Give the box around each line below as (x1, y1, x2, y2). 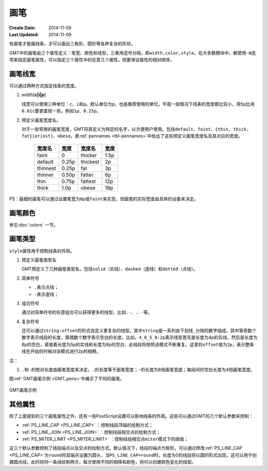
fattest (80, 177, 96, 184)
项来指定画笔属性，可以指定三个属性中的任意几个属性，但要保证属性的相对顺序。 (9, 57, 175, 63)
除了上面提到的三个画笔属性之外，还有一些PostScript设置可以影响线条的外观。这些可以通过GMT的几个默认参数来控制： (9, 413, 254, 419)
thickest (80, 158, 99, 165)
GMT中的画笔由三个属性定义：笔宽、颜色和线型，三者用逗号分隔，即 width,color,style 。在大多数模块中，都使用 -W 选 (9, 50, 256, 56)
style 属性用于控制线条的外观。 (9, 248, 75, 254)
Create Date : (9, 25, 36, 31)
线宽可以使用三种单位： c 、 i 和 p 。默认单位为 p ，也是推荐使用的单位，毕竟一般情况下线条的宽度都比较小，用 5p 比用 (21, 101, 255, 107)
